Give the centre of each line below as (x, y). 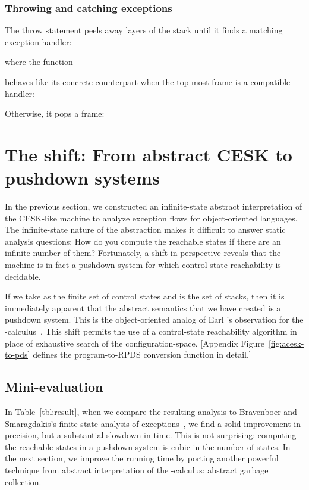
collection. (23, 481)
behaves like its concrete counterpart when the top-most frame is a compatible (148, 82)
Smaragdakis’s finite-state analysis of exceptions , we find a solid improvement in (153, 423)
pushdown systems (82, 178)
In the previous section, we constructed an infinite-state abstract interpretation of (154, 206)
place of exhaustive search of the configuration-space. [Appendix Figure (135, 343)
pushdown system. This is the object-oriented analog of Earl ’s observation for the (154, 319)
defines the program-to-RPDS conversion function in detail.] (142, 355)
